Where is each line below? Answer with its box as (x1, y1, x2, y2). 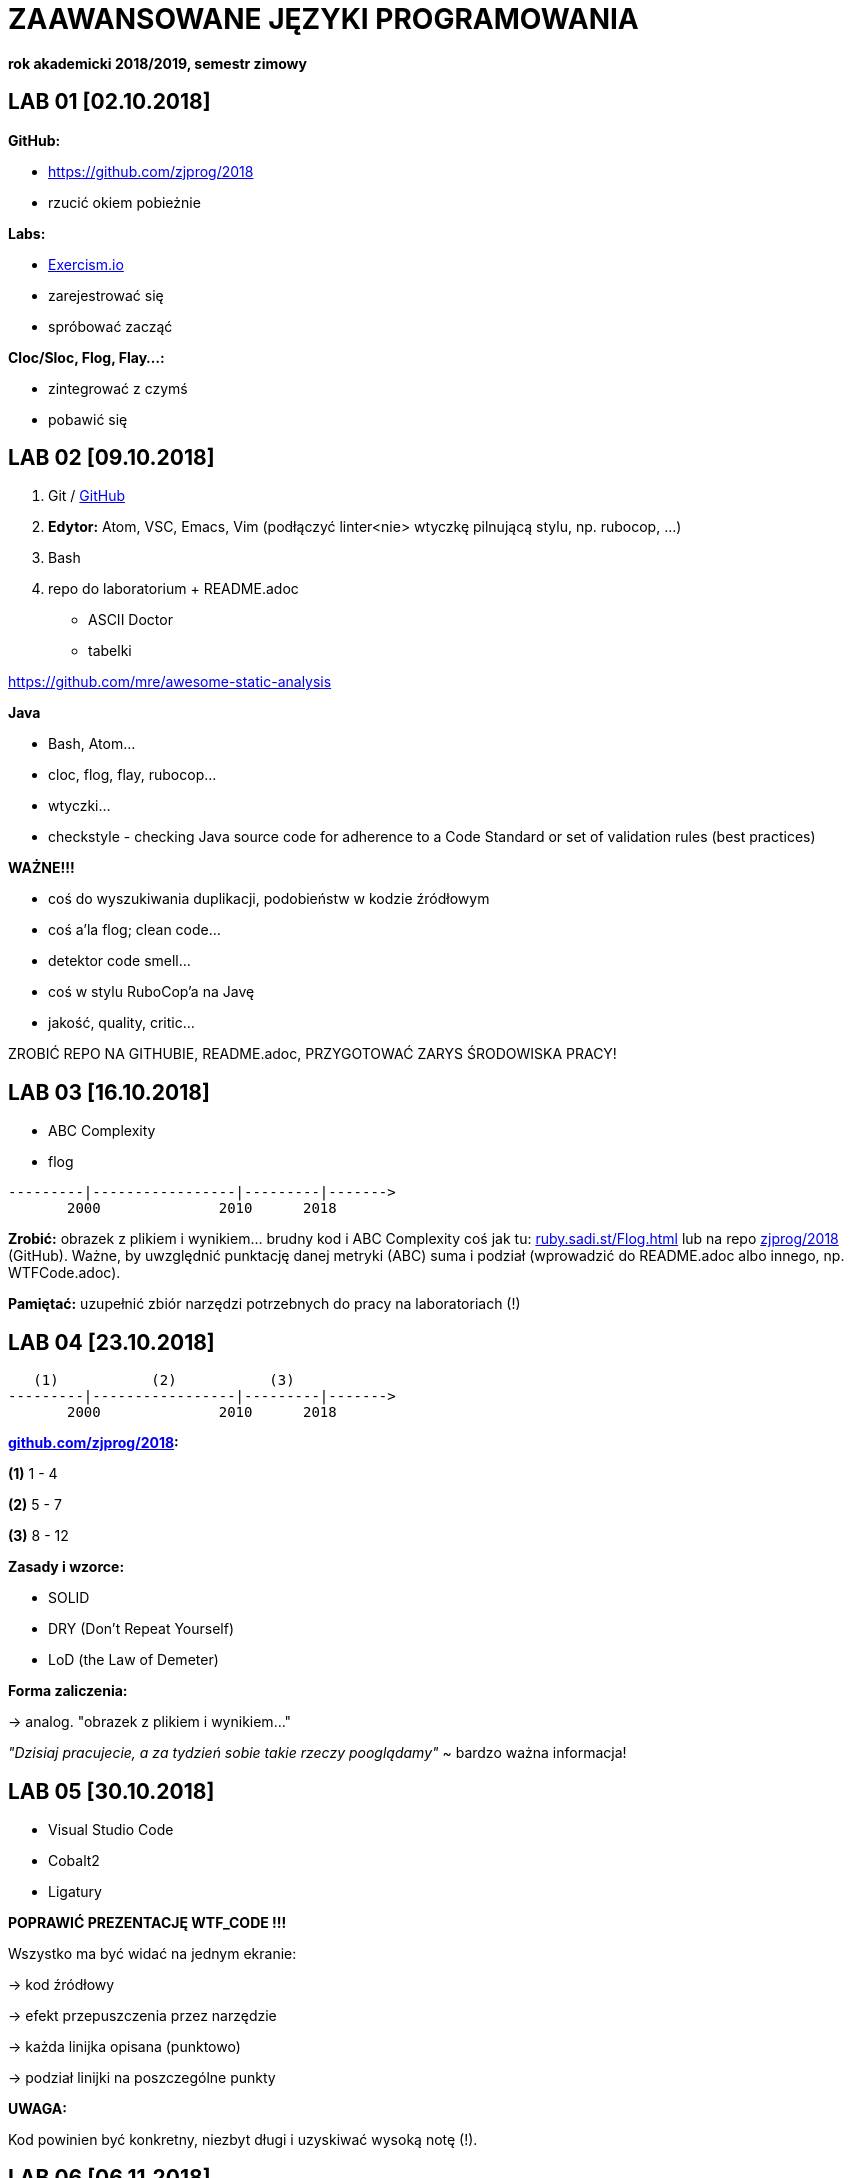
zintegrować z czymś (48, 379, 188, 397)
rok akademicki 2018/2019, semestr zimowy (8, 54, 307, 72)
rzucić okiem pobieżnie (48, 193, 201, 211)
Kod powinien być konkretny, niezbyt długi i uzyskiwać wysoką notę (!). (8, 2130, 478, 2148)
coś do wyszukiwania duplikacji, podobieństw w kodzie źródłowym (48, 890, 490, 908)
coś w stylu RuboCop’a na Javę (48, 983, 255, 1001)
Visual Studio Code (48, 1820, 174, 1838)
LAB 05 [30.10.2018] (8, 1778, 215, 1804)
